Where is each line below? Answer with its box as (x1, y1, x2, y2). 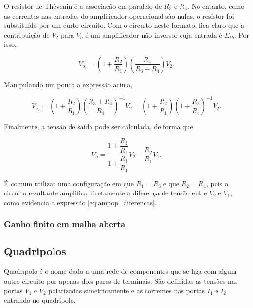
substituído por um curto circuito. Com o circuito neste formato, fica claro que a (4, 20, 244, 30)
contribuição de (4, 29, 50, 39)
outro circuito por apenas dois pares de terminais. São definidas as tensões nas (4, 275, 238, 286)
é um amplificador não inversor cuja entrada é (85, 29, 222, 39)
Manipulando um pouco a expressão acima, (4, 79, 133, 89)
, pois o (206, 178, 228, 188)
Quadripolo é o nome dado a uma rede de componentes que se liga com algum (4, 266, 237, 276)
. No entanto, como (187, 1, 245, 11)
